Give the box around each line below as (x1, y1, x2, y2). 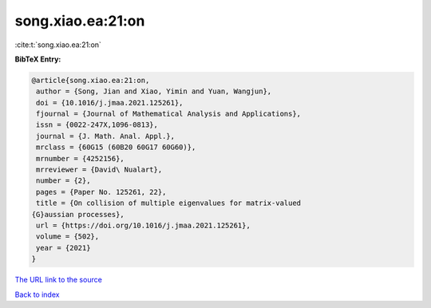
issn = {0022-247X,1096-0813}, (36, 120, 159, 129)
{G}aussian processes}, (31, 210, 125, 219)
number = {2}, (36, 176, 91, 185)
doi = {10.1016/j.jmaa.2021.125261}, (36, 98, 184, 107)
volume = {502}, (36, 232, 100, 241)
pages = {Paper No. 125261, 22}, (36, 188, 167, 196)
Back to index (14, 290, 60, 299)
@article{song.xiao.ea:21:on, (31, 76, 150, 85)
